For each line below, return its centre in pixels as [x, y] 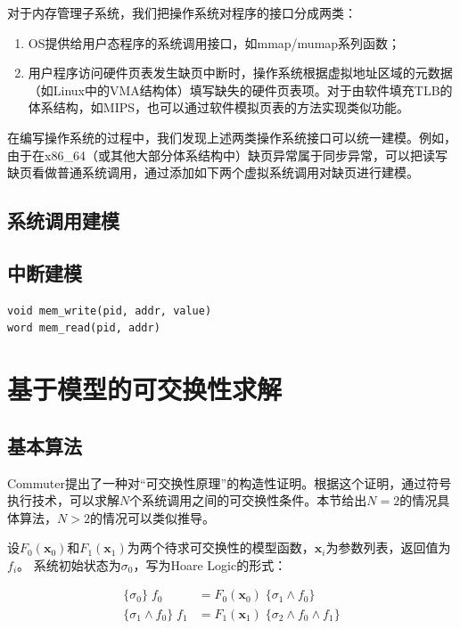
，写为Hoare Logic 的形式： [210, 564]
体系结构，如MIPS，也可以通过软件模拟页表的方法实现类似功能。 [219, 107]
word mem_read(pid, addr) [84, 328]
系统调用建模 [63, 221]
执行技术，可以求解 [63, 500]
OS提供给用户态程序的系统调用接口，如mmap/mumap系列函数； [214, 42]
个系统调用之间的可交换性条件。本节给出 [248, 500]
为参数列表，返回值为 [388, 547]
